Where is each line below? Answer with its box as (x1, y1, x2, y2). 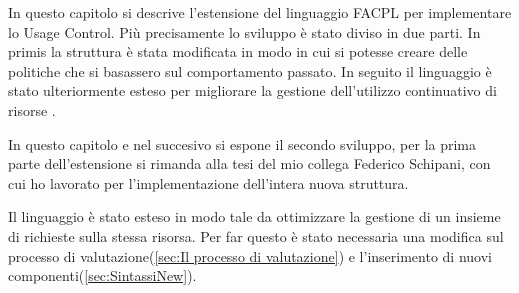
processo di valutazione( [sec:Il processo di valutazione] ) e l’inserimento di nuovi (8, 245, 492, 266)
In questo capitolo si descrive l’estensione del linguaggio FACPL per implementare (8, 2, 512, 22)
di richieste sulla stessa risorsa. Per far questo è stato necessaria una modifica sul (8, 225, 504, 246)
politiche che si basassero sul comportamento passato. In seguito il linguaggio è (8, 60, 492, 81)
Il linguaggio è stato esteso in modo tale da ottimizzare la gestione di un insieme (8, 206, 501, 227)
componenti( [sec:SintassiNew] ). (8, 265, 197, 286)
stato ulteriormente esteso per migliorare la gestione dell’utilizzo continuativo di (8, 80, 497, 101)
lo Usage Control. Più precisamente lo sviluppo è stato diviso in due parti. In (8, 21, 481, 42)
